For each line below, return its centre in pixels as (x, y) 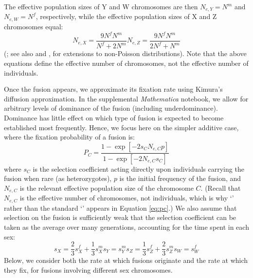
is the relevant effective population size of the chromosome (107, 188)
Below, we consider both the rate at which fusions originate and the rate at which (126, 260)
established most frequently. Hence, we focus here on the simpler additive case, (121, 127)
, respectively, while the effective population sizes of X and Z (126, 16)
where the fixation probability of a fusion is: (69, 137)
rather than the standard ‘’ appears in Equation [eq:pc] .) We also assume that (120, 208)
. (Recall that (221, 188)
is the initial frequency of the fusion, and (180, 178)
